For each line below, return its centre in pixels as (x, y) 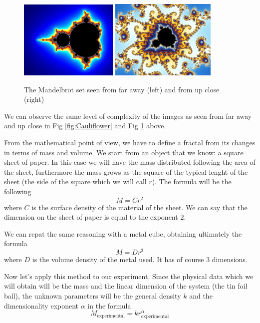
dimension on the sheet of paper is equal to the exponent (91, 217)
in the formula (109, 305)
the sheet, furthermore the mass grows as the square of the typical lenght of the (126, 171)
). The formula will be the (192, 181)
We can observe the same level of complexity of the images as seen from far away (128, 116)
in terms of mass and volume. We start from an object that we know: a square (124, 152)
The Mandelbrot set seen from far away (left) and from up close (122, 89)
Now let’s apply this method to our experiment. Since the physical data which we (129, 276)
